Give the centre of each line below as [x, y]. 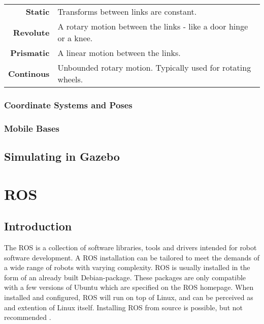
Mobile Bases [32, 128]
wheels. [70, 79]
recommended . [28, 317]
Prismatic [30, 53]
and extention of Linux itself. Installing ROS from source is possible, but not [123, 307]
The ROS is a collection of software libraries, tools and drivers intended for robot [130, 247]
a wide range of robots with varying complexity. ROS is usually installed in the [127, 267]
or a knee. [75, 38]
